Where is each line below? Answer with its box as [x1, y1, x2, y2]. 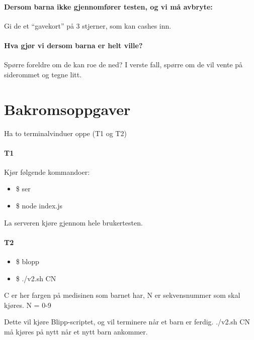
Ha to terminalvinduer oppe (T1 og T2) [4, 128, 127, 138]
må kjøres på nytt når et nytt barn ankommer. [4, 326, 148, 337]
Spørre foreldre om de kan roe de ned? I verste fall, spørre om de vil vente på [4, 59, 243, 70]
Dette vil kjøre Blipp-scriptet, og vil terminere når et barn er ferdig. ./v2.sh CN [4, 316, 250, 327]
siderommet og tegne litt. [4, 69, 82, 79]
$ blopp [16, 256, 39, 267]
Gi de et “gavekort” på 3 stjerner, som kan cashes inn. [4, 20, 172, 31]
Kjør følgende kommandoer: [4, 166, 90, 177]
